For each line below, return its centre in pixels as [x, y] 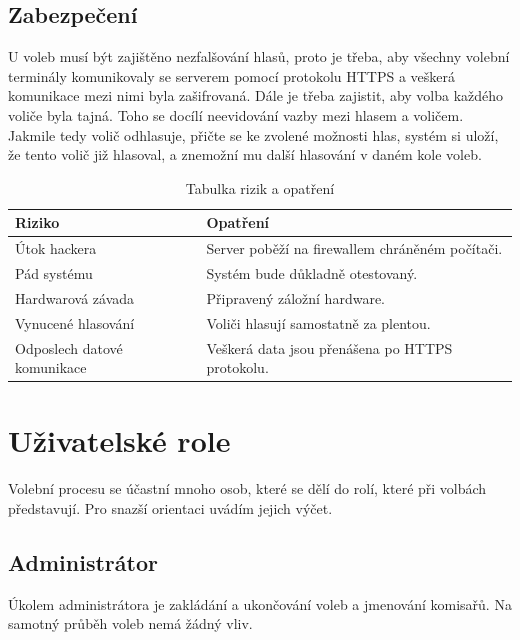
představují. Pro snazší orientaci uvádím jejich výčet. [170, 507]
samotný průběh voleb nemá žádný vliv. [130, 623]
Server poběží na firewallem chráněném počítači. [354, 248]
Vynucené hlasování [75, 322]
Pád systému [54, 273]
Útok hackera [56, 248]
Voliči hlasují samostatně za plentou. [318, 322]
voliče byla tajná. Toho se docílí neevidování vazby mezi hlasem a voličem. [236, 114]
